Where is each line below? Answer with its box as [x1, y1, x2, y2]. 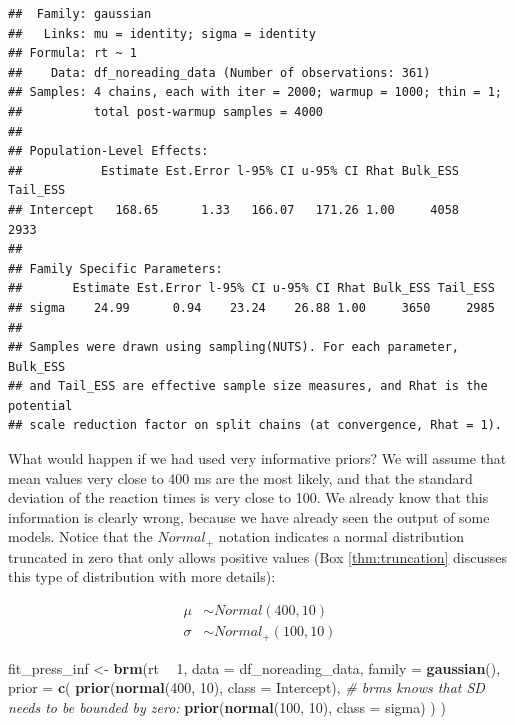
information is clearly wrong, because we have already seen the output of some [8, 506, 490, 527]
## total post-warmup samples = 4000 [8, 104, 323, 119]
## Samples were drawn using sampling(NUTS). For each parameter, [8, 340, 460, 355]
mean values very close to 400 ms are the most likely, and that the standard [8, 467, 473, 488]
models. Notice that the [8, 526, 153, 547]
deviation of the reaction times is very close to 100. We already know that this [8, 487, 489, 508]
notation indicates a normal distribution [218, 526, 465, 547]
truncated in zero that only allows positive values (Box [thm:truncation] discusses [8, 546, 508, 567]
